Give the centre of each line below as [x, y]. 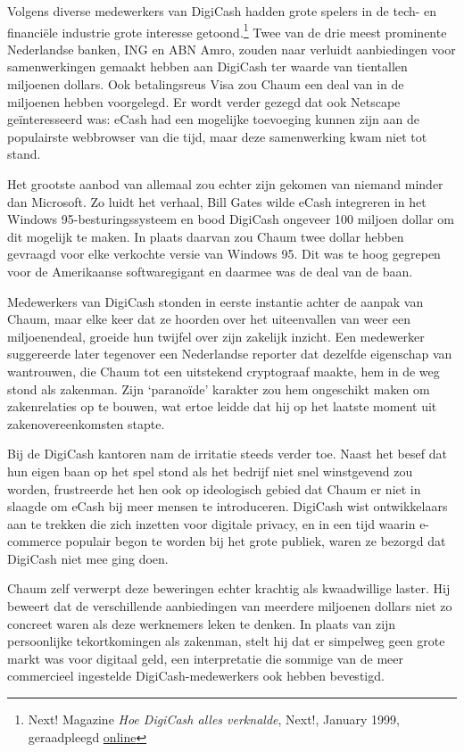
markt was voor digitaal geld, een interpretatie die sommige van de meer [206, 658]
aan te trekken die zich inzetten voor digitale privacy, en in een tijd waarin [211, 523]
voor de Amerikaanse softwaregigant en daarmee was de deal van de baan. [210, 271]
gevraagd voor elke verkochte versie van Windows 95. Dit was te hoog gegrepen [224, 254]
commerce [34, 541]
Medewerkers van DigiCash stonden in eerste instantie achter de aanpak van [215, 301]
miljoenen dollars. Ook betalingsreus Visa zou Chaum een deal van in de [206, 84]
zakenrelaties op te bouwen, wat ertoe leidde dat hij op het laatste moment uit [222, 406]
